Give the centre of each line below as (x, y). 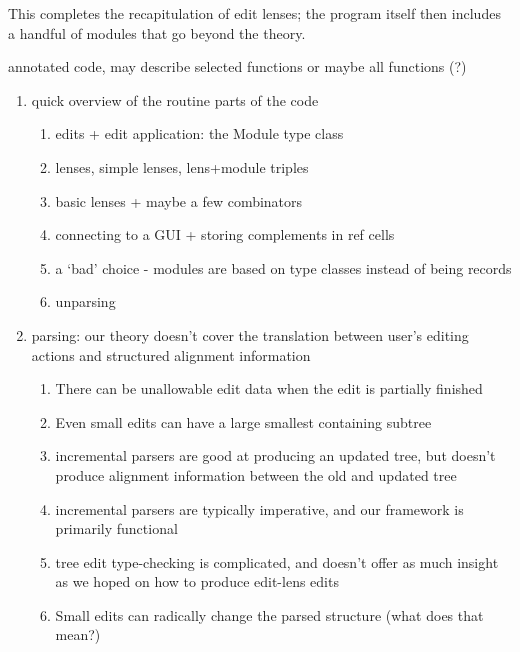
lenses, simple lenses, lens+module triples (182, 166)
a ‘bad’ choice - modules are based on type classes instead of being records (283, 267)
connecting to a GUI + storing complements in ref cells (225, 234)
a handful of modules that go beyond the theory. (157, 32)
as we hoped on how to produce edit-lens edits (197, 581)
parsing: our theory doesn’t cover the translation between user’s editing (250, 334)
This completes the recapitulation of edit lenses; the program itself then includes (254, 13)
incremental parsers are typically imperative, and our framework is (259, 508)
